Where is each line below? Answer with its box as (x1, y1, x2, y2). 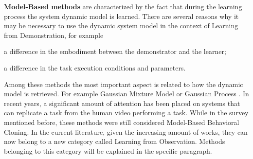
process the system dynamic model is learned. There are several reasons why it (4, 11, 239, 21)
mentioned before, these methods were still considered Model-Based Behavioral (4, 117, 239, 127)
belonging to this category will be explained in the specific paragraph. (4, 145, 212, 156)
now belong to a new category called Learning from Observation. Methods (4, 136, 225, 146)
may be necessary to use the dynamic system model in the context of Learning (4, 20, 238, 31)
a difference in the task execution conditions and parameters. (4, 62, 186, 72)
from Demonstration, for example (4, 30, 104, 40)
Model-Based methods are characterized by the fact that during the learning (4, 1, 242, 11)
